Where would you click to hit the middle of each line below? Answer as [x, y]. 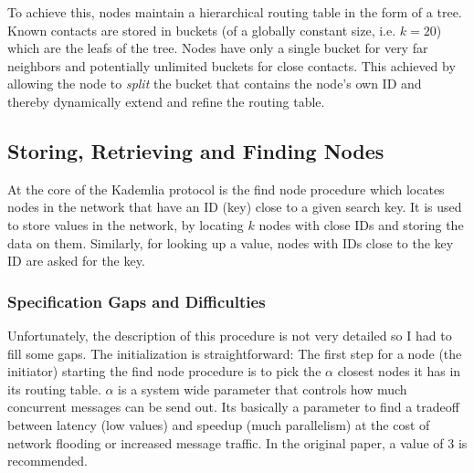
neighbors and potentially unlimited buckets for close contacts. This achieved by [232, 65]
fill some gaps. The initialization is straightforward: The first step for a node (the [235, 353]
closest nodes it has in [399, 371]
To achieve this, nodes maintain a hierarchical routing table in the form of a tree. [235, 12]
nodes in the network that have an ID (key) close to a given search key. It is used [235, 207]
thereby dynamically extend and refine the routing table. [166, 101]
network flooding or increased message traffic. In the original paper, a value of [226, 442]
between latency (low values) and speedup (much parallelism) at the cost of [219, 424]
